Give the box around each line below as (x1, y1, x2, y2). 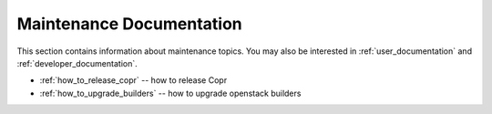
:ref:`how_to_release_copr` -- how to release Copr (39, 75, 228, 86)
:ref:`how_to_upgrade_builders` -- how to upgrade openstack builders (39, 88, 302, 98)
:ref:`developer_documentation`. (16, 57, 138, 68)
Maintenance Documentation (16, 14, 242, 34)
